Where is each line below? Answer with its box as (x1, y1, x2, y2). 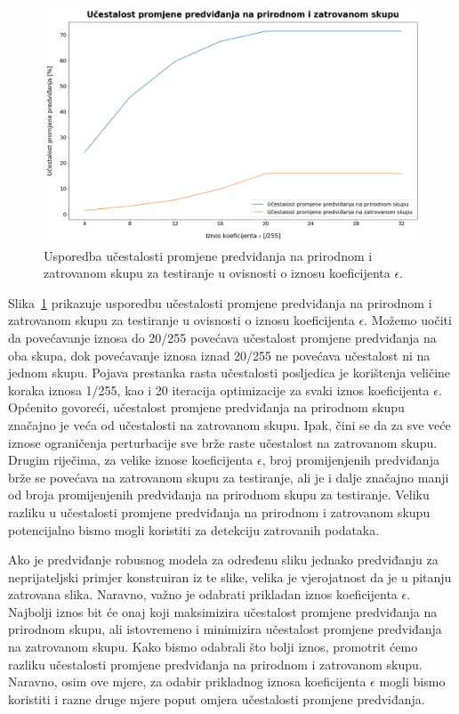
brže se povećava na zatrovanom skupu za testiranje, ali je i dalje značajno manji (8, 467, 449, 486)
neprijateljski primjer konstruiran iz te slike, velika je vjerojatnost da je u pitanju (8, 567, 452, 586)
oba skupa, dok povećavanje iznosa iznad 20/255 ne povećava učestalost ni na (8, 345, 431, 364)
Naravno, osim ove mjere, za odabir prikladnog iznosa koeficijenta (8, 672, 366, 691)
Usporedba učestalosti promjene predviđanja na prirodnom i (44, 246, 373, 264)
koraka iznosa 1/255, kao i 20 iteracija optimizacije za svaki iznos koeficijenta (8, 380, 430, 399)
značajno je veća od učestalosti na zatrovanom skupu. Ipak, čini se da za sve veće (8, 415, 451, 434)
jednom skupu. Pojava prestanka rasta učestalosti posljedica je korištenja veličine (8, 363, 451, 382)
